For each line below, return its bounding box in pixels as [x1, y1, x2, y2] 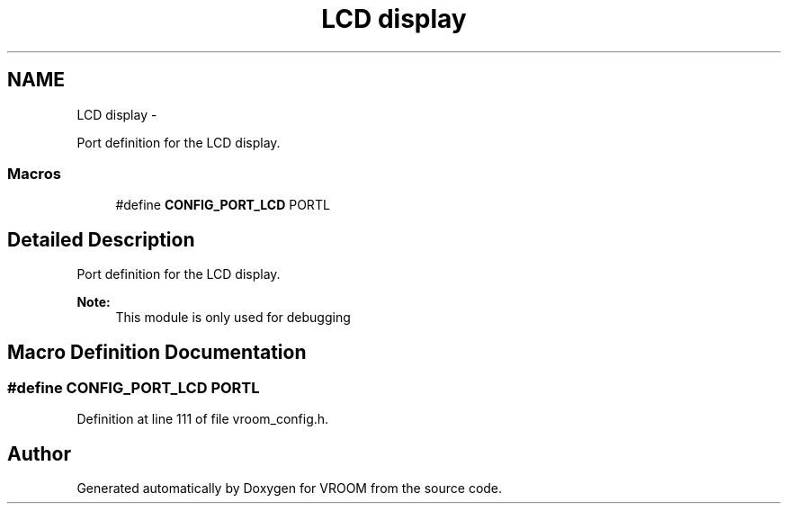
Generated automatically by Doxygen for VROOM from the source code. [76, 480, 503, 497]
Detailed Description [7, 228, 195, 251]
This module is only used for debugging [115, 309, 351, 326]
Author [7, 442, 71, 465]
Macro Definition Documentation [7, 340, 307, 363]
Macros [7, 164, 61, 183]
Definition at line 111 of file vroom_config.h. [76, 411, 329, 427]
